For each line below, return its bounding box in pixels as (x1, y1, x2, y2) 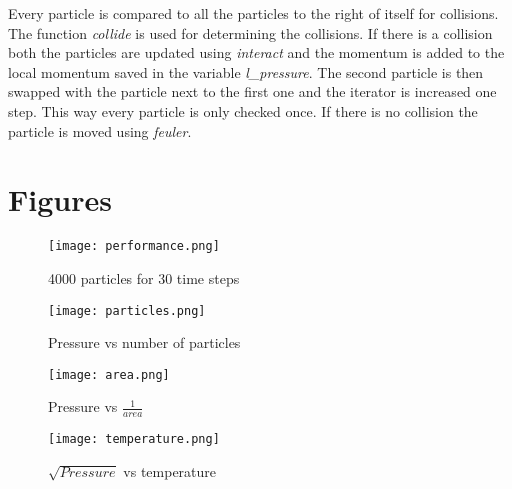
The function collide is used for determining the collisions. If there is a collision (8, 22, 493, 43)
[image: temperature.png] (48, 432, 220, 447)
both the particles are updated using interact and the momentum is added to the (8, 42, 505, 63)
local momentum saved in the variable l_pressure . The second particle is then (8, 61, 484, 82)
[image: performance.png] (48, 239, 220, 254)
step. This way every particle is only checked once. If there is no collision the (8, 100, 478, 121)
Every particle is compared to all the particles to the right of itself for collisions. (8, 3, 499, 23)
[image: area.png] (48, 367, 170, 382)
